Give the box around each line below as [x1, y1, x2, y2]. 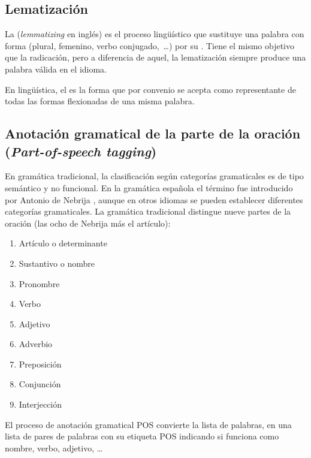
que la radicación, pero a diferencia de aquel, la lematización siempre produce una [5, 51, 306, 64]
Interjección [19, 398, 62, 411]
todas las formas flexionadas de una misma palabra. [5, 95, 195, 107]
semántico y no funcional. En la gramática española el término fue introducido [5, 181, 293, 194]
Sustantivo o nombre [19, 257, 95, 269]
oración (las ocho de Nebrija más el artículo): [5, 216, 171, 229]
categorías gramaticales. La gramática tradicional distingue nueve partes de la [5, 205, 291, 218]
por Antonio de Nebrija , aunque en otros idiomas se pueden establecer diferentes [5, 193, 303, 206]
